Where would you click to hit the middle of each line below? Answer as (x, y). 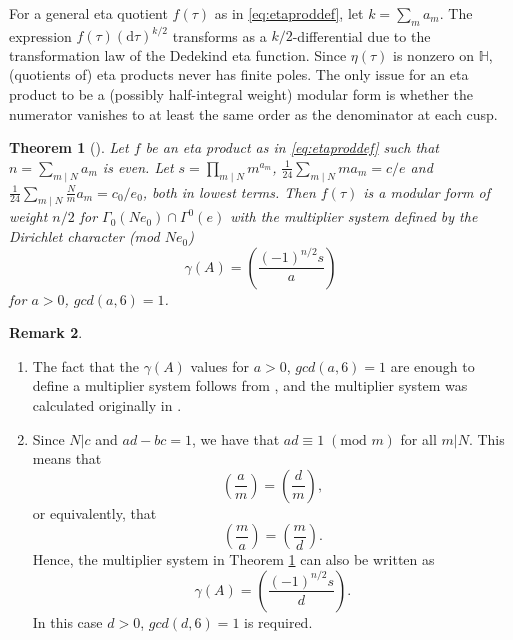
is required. (278, 621)
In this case (67, 621)
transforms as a (219, 35)
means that (67, 458)
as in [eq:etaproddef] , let (289, 13)
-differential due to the (361, 35)
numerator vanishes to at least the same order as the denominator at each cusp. (253, 113)
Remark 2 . (46, 332)
